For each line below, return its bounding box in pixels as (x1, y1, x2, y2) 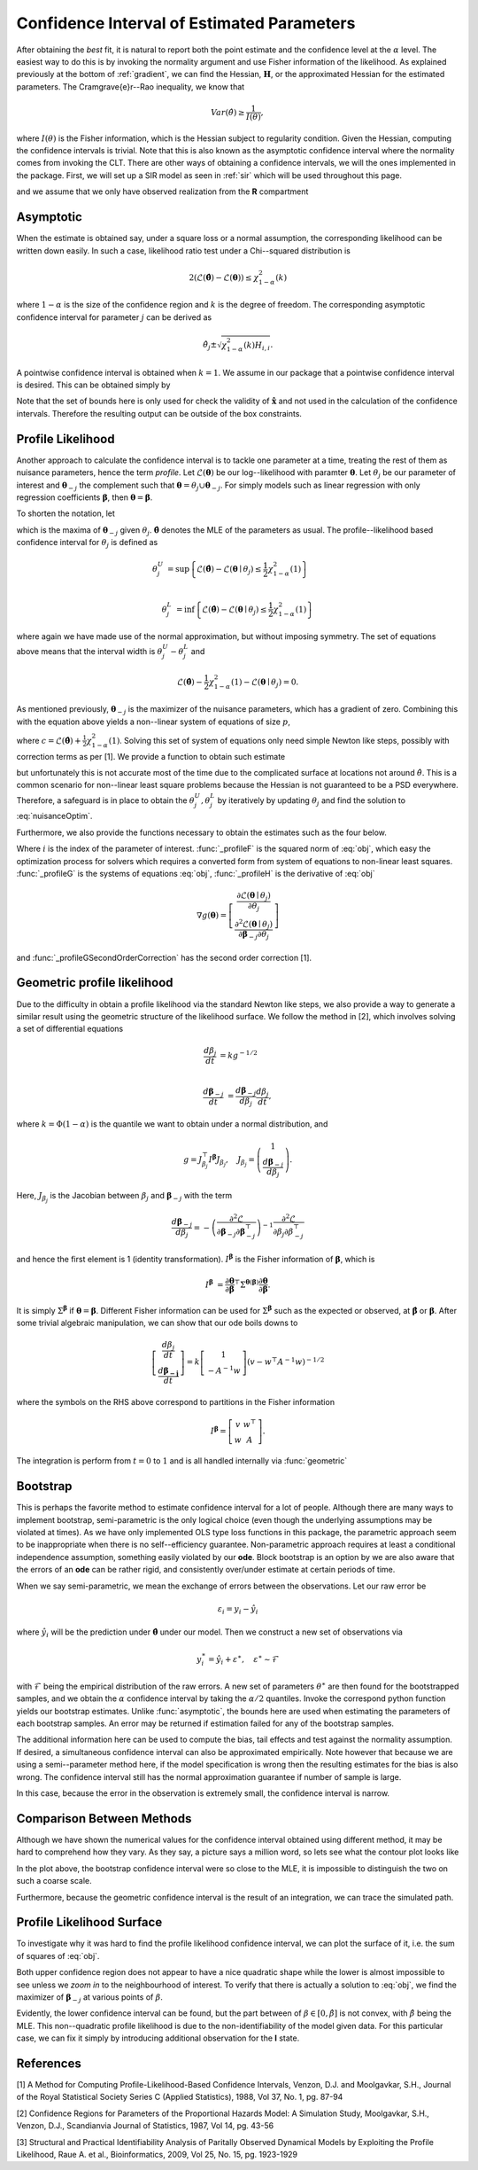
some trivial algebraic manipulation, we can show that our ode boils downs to (16, 1317, 298, 1329)
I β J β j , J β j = (208, 1152, 256, 1167)
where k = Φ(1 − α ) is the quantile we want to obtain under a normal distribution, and (16, 1119, 328, 1129)
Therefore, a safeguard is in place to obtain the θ (16, 794, 195, 806)
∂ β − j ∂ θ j (238, 929, 270, 941)
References (16, 2056, 81, 2071)
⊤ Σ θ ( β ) (234, 1277, 259, 1290)
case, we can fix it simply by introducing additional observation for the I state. (16, 2033, 300, 2043)
